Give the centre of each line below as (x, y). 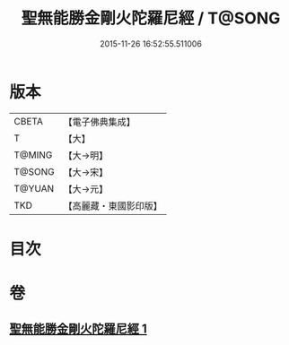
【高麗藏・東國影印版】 (113, 205)
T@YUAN (34, 188)
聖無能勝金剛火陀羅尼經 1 (79, 329)
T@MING (33, 155)
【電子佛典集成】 (100, 122)
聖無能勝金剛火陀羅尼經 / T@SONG (151, 18)
